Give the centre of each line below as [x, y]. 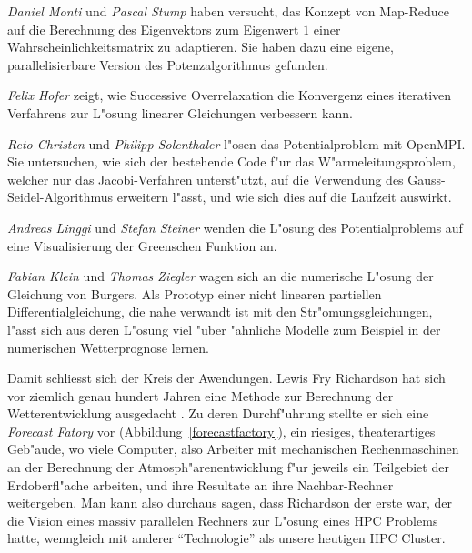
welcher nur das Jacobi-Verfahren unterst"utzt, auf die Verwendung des [206, 179]
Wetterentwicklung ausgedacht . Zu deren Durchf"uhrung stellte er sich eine [218, 413]
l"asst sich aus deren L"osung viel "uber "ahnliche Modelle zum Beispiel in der [224, 329]
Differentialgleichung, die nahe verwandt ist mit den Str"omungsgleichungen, [220, 312]
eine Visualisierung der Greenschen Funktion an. [142, 245]
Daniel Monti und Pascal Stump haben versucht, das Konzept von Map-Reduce [228, 11]
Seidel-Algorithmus [60, 197]
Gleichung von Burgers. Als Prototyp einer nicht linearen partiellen [195, 293]
